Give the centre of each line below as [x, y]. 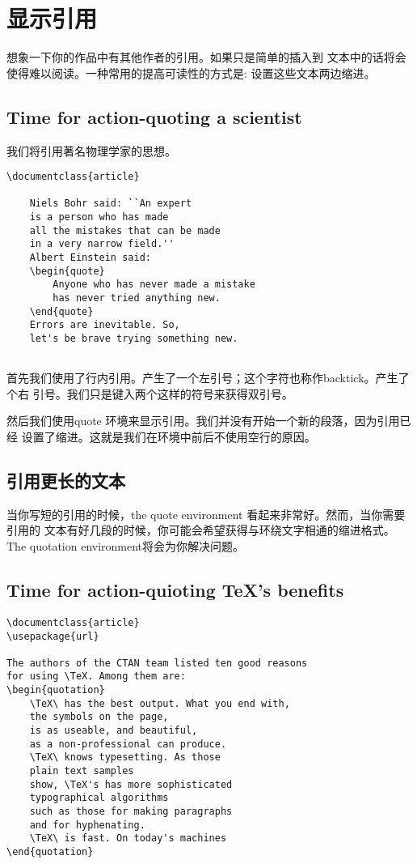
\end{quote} [61, 311]
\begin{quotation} [56, 690]
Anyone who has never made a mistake [154, 285]
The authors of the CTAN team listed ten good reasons [157, 663]
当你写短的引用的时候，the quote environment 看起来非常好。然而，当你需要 [206, 514]
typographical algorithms [99, 798]
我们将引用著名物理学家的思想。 [91, 150]
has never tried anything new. [137, 298]
